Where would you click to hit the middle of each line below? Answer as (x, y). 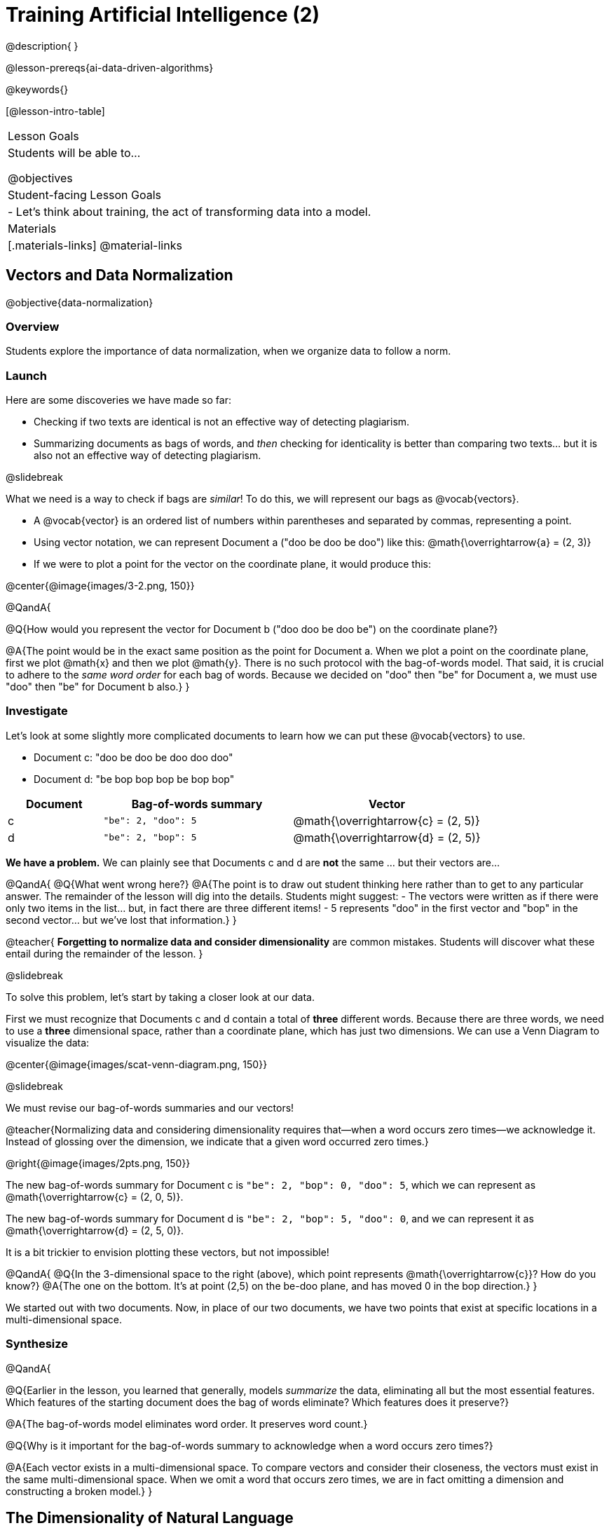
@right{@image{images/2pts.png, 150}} (98, 1163)
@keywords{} (37, 89)
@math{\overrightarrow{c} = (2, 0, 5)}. (95, 1196)
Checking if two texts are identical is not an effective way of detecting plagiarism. (222, 422)
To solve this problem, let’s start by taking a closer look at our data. (160, 997)
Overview (33, 326)
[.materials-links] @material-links (95, 245)
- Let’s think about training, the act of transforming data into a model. (190, 211)
